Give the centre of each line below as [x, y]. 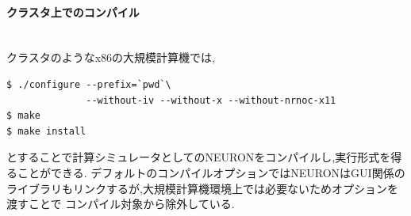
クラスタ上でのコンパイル [73, 11]
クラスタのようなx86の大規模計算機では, [111, 57]
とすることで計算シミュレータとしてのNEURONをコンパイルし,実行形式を [199, 157]
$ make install [46, 131]
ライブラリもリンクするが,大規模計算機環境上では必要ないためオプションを [202, 188]
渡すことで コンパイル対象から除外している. [121, 204]
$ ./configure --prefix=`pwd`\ [89, 84]
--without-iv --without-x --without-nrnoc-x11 [211, 100]
